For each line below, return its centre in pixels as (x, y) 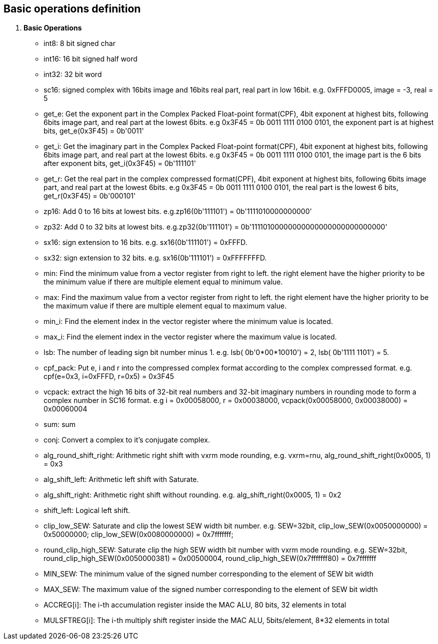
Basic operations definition (72, 9)
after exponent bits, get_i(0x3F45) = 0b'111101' (120, 163)
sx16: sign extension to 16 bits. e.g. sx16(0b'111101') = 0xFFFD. (146, 242)
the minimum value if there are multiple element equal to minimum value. (163, 282)
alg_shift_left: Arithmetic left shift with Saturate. (121, 479)
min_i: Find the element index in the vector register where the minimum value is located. (188, 321)
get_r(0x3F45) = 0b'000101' (90, 196)
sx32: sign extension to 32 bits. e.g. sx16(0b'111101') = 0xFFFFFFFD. (155, 258)
